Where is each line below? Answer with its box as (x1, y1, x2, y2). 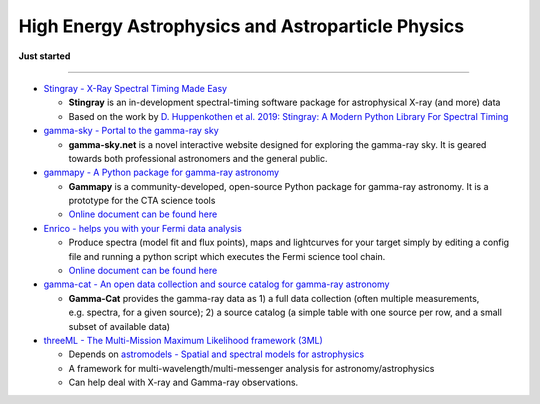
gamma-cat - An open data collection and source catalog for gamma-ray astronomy (43, 278, 390, 290)
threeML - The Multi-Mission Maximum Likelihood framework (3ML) (43, 334, 324, 346)
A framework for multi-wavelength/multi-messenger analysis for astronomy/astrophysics (68, 362, 435, 374)
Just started (18, 50, 71, 62)
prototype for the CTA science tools (68, 195, 216, 207)
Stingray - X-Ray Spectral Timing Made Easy (43, 82, 228, 94)
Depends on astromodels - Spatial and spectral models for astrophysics (68, 348, 365, 360)
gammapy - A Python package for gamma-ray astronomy (43, 166, 280, 179)
